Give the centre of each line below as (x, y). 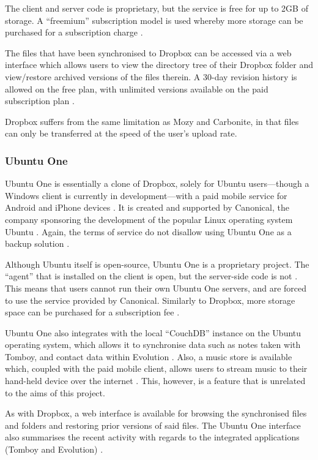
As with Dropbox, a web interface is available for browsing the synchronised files (156, 413)
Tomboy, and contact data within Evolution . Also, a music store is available (149, 356)
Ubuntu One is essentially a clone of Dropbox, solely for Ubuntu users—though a (157, 183)
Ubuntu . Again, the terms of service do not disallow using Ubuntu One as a (148, 231)
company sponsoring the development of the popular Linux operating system (149, 219)
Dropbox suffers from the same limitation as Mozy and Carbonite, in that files (152, 121)
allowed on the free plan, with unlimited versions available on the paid (137, 89)
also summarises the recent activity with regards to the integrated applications (152, 437)
